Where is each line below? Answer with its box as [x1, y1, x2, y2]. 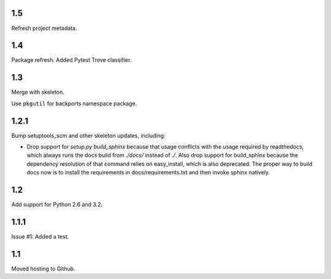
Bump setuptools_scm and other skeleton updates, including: [11, 132, 165, 139]
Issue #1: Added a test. [11, 233, 69, 240]
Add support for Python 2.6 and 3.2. [11, 201, 103, 208]
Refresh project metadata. [11, 24, 77, 32]
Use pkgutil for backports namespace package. [11, 100, 137, 107]
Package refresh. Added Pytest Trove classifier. [11, 56, 132, 64]
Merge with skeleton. [11, 89, 64, 96]
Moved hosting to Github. [11, 265, 76, 272]
